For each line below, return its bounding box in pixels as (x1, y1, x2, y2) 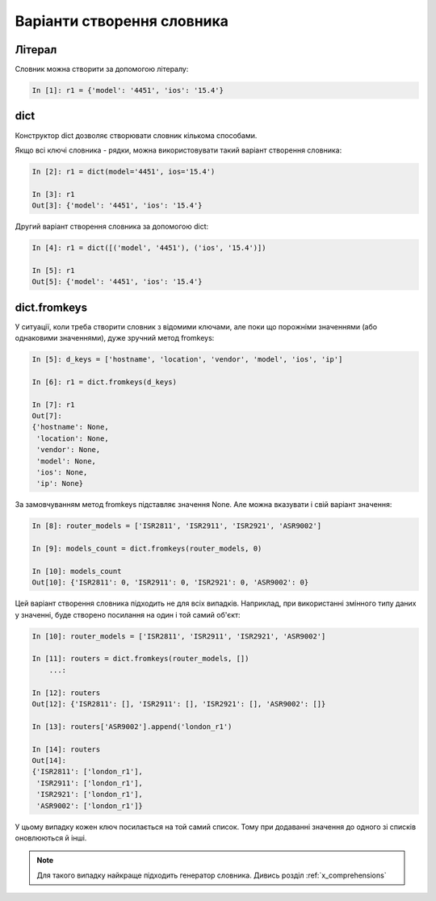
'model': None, (36, 456, 97, 466)
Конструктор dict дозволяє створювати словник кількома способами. (15, 130, 258, 140)
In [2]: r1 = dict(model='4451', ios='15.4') (31, 166, 216, 176)
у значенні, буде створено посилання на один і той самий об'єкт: (15, 610, 241, 619)
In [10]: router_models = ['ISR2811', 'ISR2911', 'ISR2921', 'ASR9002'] (31, 631, 326, 641)
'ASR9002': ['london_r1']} (36, 801, 143, 811)
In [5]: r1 (31, 266, 75, 274)
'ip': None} (36, 479, 84, 488)
